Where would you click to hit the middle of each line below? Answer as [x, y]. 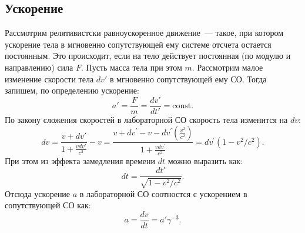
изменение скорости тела [49, 79]
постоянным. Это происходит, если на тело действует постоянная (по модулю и [148, 56]
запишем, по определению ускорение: [72, 90]
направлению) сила [39, 67]
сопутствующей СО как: [48, 205]
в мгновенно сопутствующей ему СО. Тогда [188, 79]
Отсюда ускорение [38, 193]
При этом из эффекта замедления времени [80, 160]
